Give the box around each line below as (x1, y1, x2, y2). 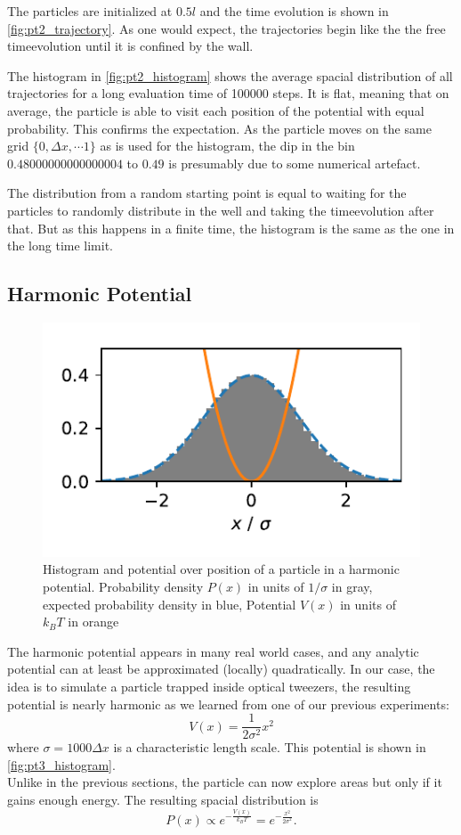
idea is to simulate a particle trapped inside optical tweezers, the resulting (7, 676, 411, 695)
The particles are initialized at (7, 2, 173, 20)
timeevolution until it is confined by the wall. (7, 37, 254, 55)
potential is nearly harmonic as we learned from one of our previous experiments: (7, 694, 449, 713)
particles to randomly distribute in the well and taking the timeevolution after (7, 201, 434, 219)
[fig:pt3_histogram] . (7, 755, 116, 774)
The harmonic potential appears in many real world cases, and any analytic (7, 642, 419, 660)
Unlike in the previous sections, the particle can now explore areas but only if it (7, 773, 442, 791)
